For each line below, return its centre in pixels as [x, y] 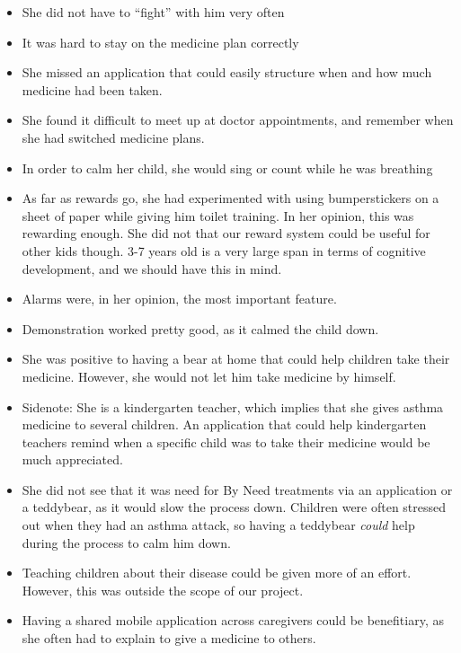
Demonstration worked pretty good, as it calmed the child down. [200, 328]
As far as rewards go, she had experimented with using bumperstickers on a [230, 198]
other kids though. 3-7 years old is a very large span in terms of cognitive [224, 250]
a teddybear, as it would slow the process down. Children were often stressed [234, 507]
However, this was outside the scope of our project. [163, 590]
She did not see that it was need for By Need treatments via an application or [237, 489]
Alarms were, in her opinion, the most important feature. [179, 299]
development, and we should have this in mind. [152, 268]
